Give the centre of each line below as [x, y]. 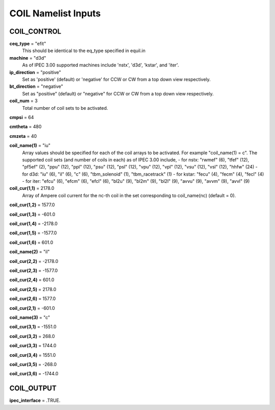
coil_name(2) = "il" [30, 252]
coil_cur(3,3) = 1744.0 [33, 346]
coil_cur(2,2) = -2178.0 [34, 261]
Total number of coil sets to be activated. [65, 108]
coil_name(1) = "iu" [30, 146]
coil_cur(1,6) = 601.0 [31, 242]
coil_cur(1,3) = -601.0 [32, 214]
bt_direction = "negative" [36, 86]
